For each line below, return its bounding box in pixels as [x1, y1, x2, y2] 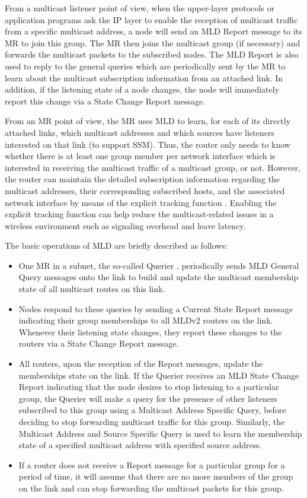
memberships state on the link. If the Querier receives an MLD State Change [18, 369, 299, 381]
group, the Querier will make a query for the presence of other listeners [18, 392, 277, 404]
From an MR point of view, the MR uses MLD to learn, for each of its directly [5, 115, 291, 127]
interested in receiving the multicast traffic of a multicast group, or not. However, [5, 161, 300, 173]
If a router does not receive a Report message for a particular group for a [18, 458, 285, 471]
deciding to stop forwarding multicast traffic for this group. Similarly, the [18, 415, 285, 427]
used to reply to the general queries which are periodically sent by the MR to [5, 59, 286, 72]
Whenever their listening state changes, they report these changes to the [18, 325, 282, 338]
